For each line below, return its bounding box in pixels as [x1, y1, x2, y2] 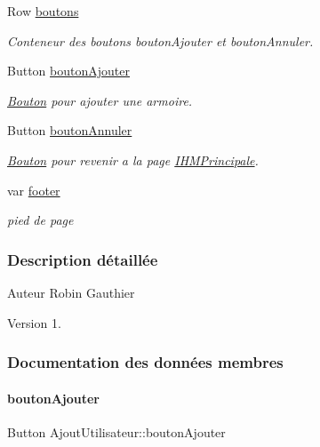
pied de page [7, 211, 74, 229]
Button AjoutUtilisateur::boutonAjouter [7, 422, 226, 441]
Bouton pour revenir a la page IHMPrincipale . [7, 150, 259, 169]
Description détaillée [7, 248, 158, 270]
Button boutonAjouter [7, 61, 130, 80]
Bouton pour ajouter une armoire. [7, 91, 193, 109]
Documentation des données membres [7, 351, 284, 373]
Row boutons [7, 2, 79, 20]
